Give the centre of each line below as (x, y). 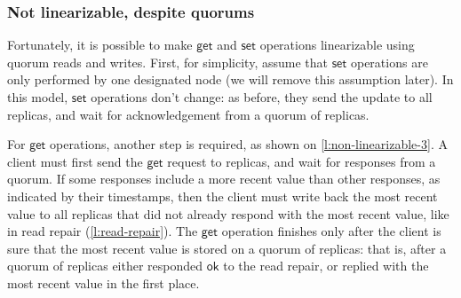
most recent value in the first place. (103, 282)
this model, (38, 97)
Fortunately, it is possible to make (100, 45)
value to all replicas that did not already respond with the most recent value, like (228, 213)
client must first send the (75, 161)
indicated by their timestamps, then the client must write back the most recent (223, 196)
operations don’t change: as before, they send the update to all (262, 97)
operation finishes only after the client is (331, 231)
